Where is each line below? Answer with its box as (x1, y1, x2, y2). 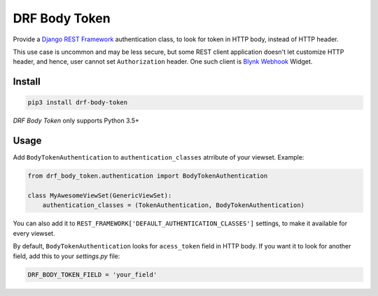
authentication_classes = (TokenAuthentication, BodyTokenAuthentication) (42, 202, 304, 209)
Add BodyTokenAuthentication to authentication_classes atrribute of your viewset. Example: (13, 153, 304, 162)
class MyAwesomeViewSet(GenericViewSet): (27, 191, 172, 199)
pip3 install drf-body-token (27, 99, 128, 106)
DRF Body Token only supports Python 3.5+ (13, 116, 139, 125)
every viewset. (13, 229, 55, 237)
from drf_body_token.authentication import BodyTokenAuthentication (27, 172, 268, 180)
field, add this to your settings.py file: (13, 252, 120, 260)
